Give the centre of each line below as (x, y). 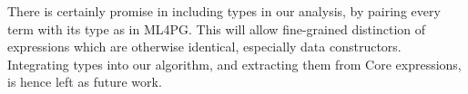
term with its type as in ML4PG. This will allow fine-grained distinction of (217, 28)
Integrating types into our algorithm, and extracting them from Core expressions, (234, 64)
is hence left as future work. (85, 82)
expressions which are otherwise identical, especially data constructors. (204, 47)
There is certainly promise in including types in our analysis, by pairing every (224, 11)
